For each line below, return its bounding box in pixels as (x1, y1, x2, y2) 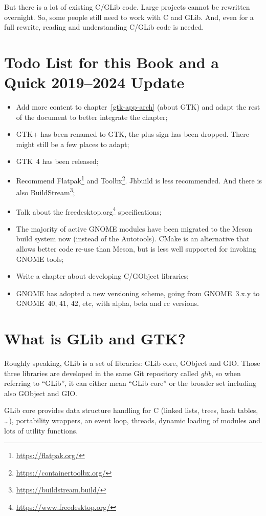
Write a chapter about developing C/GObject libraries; (16, 271, 189, 281)
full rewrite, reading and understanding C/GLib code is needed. (4, 22, 204, 32)
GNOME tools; (16, 253, 64, 264)
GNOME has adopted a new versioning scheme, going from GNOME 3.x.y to (16, 287, 260, 298)
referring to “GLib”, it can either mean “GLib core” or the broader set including (4, 378, 256, 388)
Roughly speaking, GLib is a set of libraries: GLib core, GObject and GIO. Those (4, 358, 260, 368)
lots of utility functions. (4, 425, 78, 436)
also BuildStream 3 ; (16, 185, 75, 197)
